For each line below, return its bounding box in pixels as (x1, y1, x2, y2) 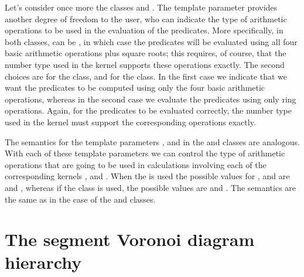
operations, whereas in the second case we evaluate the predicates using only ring (5, 93, 296, 105)
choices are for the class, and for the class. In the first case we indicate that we (5, 70, 288, 82)
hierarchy (5, 250, 82, 274)
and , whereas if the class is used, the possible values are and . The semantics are (5, 181, 296, 193)
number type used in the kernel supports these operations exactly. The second (5, 58, 285, 70)
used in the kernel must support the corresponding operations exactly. (5, 115, 256, 128)
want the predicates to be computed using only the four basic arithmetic (5, 81, 265, 94)
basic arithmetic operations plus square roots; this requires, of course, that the (5, 47, 286, 59)
